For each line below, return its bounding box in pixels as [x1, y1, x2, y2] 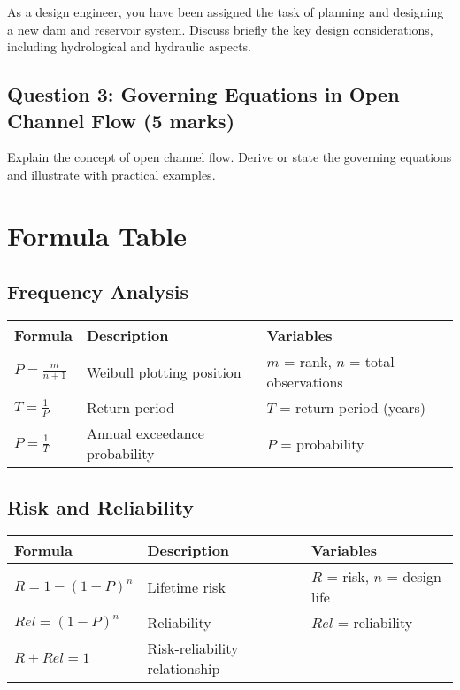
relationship [147, 658, 220, 679]
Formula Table [7, 217, 188, 253]
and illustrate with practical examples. [7, 165, 216, 183]
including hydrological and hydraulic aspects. [7, 37, 252, 56]
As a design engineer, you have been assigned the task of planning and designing [7, 3, 444, 20]
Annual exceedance [86, 423, 204, 444]
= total [349, 351, 395, 372]
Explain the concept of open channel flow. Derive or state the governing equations [7, 148, 452, 166]
